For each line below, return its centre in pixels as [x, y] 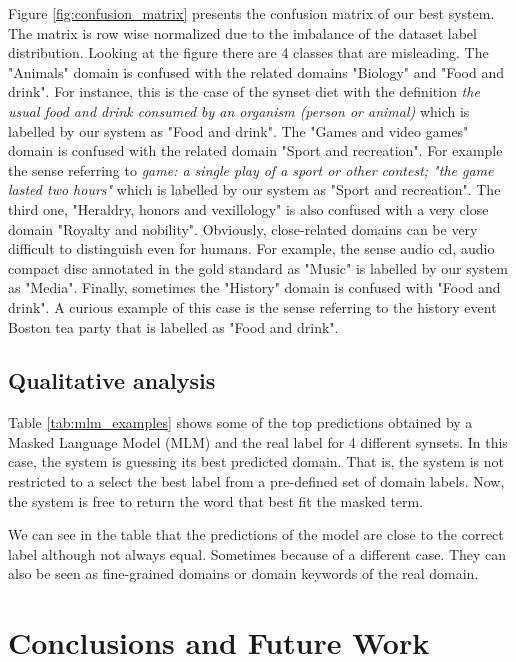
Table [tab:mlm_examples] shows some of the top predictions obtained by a [240, 422]
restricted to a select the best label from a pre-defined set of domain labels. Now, [256, 481]
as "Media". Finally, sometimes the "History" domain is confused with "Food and [254, 287]
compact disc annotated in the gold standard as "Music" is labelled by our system [258, 267]
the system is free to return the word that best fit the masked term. [216, 500]
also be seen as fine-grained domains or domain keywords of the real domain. [243, 573]
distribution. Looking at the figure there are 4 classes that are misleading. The [248, 52]
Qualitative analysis [112, 380]
